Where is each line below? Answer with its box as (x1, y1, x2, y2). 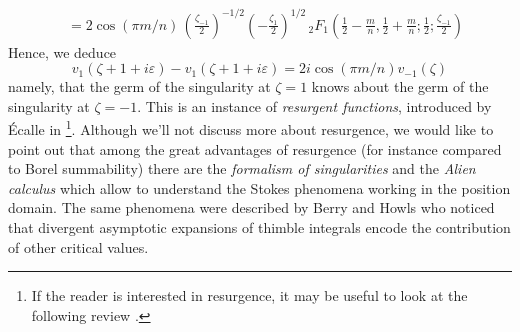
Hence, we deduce (8, 41, 117, 62)
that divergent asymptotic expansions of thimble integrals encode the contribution (8, 216, 511, 237)
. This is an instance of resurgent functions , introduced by (137, 95, 492, 116)
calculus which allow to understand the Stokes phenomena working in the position (8, 177, 511, 198)
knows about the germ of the (311, 76, 489, 97)
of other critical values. (8, 236, 149, 257)
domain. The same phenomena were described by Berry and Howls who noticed (8, 197, 495, 218)
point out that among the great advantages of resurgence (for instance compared (8, 138, 502, 159)
